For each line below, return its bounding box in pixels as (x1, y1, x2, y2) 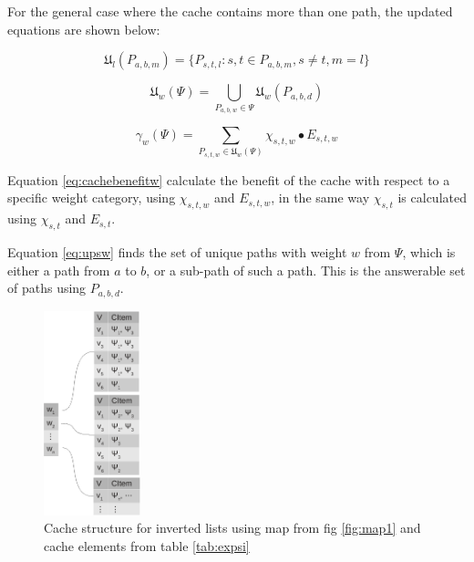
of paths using (7, 278, 87, 297)
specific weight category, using (7, 188, 176, 207)
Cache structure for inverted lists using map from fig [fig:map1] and (44, 518, 421, 537)
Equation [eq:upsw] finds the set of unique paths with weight (7, 243, 347, 262)
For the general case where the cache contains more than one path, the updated (7, 2, 453, 20)
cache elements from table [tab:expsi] (44, 536, 250, 556)
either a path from (7, 260, 110, 279)
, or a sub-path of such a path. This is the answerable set (146, 260, 466, 279)
